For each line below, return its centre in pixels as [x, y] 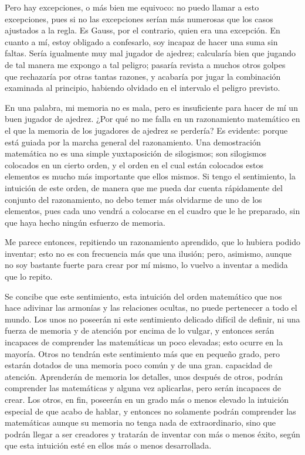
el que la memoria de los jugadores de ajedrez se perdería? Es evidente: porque [146, 130]
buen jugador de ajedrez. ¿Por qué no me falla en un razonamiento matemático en [152, 119]
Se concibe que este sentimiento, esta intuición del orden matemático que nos [143, 296]
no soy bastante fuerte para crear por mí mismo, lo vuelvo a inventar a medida [146, 265]
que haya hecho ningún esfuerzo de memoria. [85, 222]
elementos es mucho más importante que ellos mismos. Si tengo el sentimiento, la [150, 176]
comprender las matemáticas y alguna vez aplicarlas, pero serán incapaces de [143, 388]
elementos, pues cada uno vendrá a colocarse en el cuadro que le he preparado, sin [152, 211]
